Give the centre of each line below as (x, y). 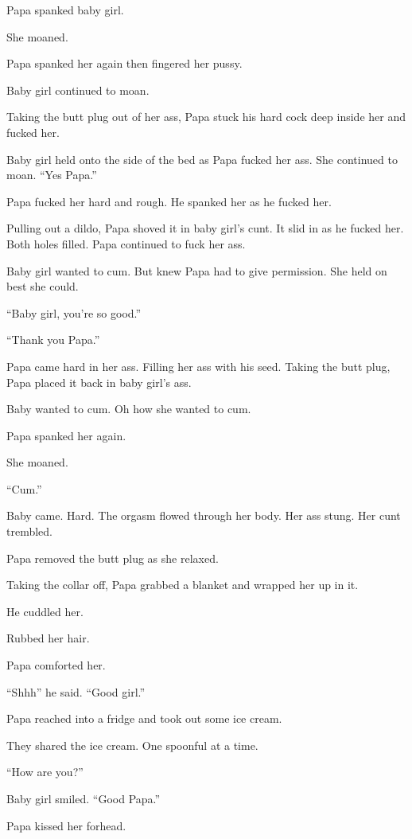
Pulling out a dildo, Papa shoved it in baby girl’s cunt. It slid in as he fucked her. (205, 228)
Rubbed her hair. (48, 638)
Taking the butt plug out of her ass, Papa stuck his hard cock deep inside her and (206, 117)
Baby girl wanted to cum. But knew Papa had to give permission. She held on (197, 270)
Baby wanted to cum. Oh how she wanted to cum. (129, 409)
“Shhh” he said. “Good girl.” (76, 691)
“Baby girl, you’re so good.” (74, 312)
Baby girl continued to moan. (78, 90)
